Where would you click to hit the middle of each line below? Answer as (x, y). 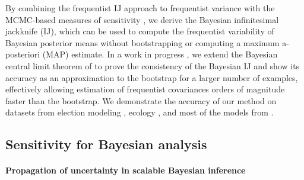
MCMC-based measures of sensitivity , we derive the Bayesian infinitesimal (142, 19)
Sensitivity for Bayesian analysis (106, 144)
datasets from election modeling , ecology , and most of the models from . (140, 112)
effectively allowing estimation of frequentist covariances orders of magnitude (145, 89)
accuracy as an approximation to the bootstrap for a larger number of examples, (152, 77)
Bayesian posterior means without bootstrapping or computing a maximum (142, 42)
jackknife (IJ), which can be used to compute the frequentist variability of (140, 31)
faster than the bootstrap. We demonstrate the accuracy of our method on (141, 100)
